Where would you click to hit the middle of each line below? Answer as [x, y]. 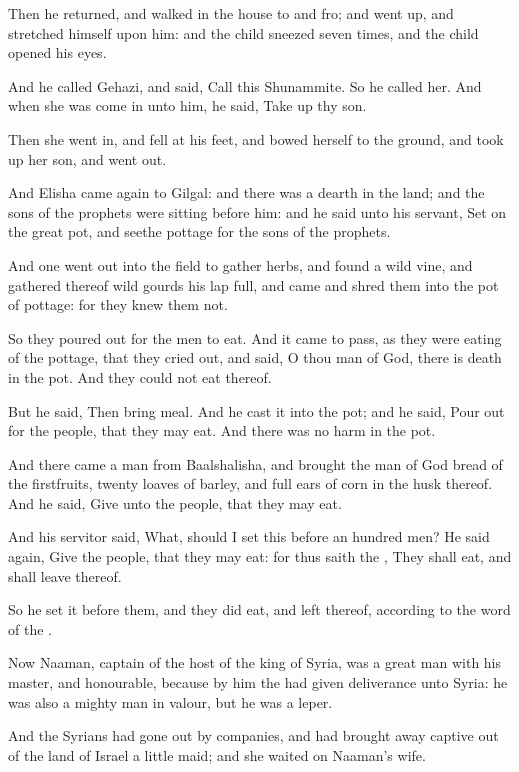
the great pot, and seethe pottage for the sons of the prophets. [199, 231]
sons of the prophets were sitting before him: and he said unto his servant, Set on [257, 211]
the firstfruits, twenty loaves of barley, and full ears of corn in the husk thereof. [250, 483]
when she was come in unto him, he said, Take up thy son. [187, 105]
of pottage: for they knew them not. [118, 304]
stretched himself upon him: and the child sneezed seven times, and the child [243, 32]
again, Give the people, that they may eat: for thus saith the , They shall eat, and [260, 556]
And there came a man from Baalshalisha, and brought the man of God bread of [255, 463]
